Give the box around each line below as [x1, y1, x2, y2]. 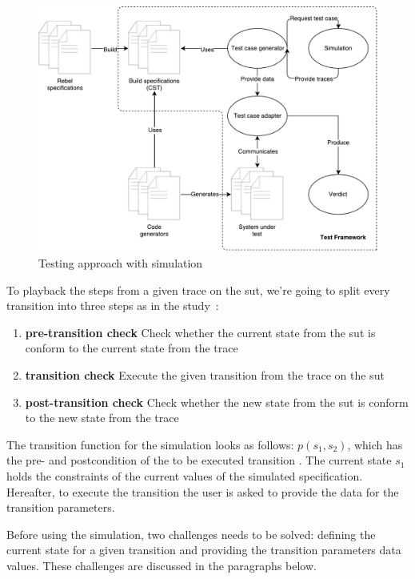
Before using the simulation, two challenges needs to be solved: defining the [6, 525, 376, 542]
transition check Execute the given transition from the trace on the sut [25, 366, 385, 383]
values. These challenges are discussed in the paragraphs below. [6, 557, 317, 573]
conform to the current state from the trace [25, 340, 238, 356]
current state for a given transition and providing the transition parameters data [6, 541, 401, 558]
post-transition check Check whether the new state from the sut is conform [25, 393, 409, 410]
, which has [347, 436, 403, 452]
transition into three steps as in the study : [6, 297, 219, 314]
